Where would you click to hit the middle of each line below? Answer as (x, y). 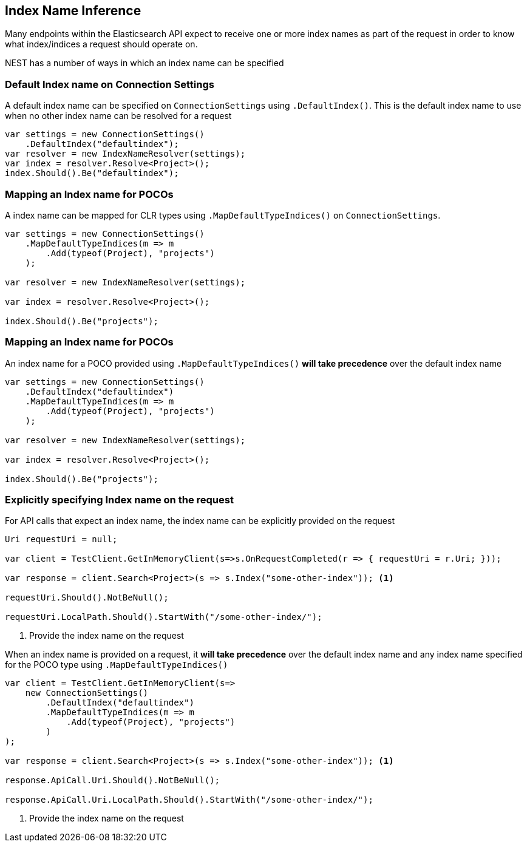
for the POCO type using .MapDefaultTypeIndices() (117, 665)
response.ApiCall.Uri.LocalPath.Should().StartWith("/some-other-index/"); (189, 800)
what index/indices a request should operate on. (101, 44)
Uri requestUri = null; (61, 539)
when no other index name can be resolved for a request (118, 116)
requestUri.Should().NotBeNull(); (87, 598)
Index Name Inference (73, 11)
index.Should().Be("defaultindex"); (92, 173)
